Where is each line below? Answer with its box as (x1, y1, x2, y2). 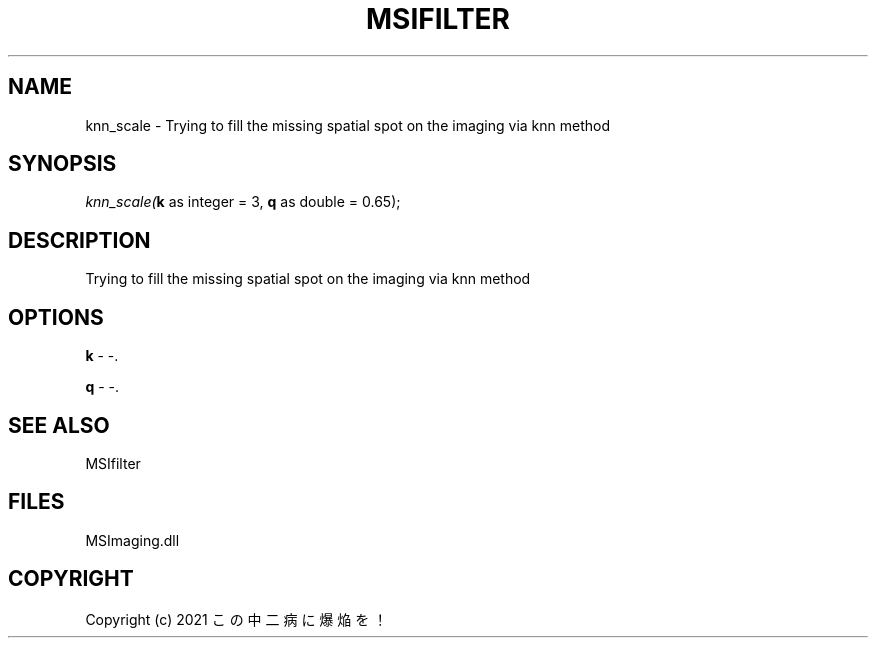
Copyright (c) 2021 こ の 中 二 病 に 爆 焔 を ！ (85, 610, 388, 628)
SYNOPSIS (8, 151, 117, 177)
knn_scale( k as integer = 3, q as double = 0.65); (85, 193, 401, 211)
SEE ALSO (8, 412, 110, 438)
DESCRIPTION (8, 227, 151, 253)
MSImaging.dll (85, 531, 180, 549)
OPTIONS (8, 304, 104, 330)
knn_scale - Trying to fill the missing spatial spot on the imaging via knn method (85, 116, 611, 134)
